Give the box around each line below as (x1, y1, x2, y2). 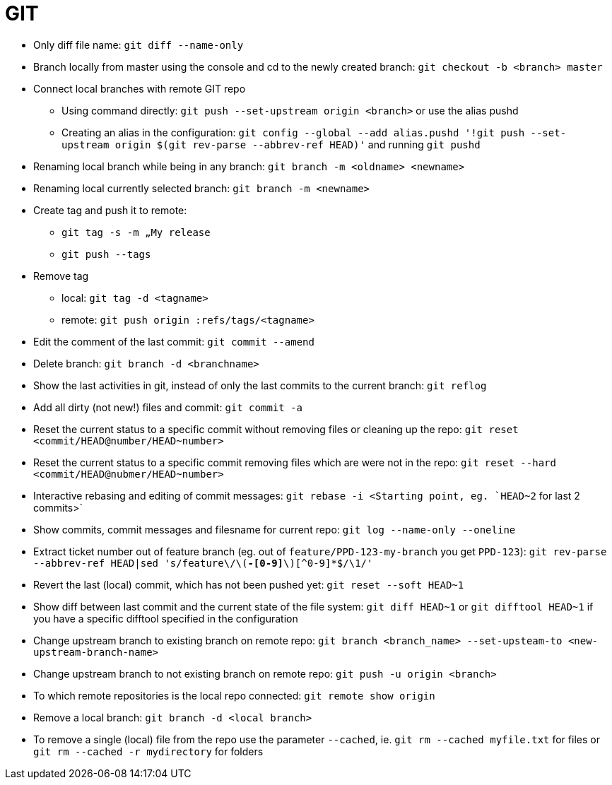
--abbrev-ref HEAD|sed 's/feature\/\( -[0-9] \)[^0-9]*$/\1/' (33, 557, 373, 569)
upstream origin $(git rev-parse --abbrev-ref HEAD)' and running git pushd (61, 138, 481, 150)
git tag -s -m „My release (61, 226, 211, 238)
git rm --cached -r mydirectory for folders (33, 745, 264, 757)
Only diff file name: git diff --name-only (33, 38, 244, 51)
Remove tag (33, 269, 89, 282)
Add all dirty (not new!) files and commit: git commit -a (33, 401, 302, 413)
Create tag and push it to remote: (33, 203, 187, 216)
